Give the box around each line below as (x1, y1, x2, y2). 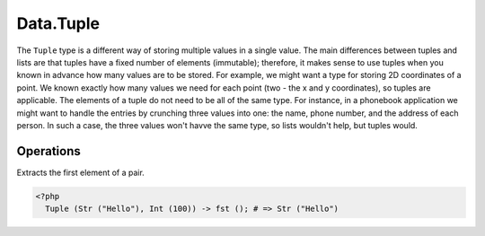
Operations (16, 144, 81, 159)
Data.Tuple (16, 13, 101, 33)
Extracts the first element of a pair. (16, 167, 145, 178)
